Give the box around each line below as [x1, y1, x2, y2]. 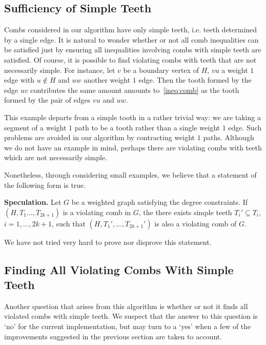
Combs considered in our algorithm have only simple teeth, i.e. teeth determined [4, 24, 257, 35]
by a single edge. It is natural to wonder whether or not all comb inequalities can [4, 34, 259, 45]
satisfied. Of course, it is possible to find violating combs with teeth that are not [4, 54, 257, 65]
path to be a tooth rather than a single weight [74, 122, 220, 132]
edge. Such [228, 122, 262, 132]
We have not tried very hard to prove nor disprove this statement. [4, 236, 212, 247]
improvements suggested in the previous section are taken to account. [4, 331, 222, 341]
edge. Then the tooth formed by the [138, 74, 252, 85]
